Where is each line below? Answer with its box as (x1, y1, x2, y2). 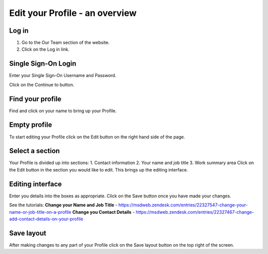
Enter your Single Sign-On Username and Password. (9, 73, 117, 79)
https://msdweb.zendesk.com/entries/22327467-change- (135, 209, 254, 215)
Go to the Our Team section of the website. (21, 40, 110, 46)
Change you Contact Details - (72, 209, 135, 215)
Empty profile (9, 121, 52, 129)
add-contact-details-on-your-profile (9, 216, 83, 222)
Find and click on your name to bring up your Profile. (9, 107, 117, 114)
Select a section (9, 147, 60, 155)
